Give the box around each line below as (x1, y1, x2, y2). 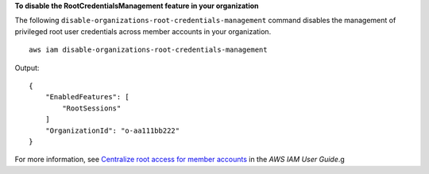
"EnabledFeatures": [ (44, 92, 130, 102)
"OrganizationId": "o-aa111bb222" (44, 126, 180, 135)
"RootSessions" (62, 103, 122, 113)
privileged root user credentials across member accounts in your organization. (14, 26, 272, 36)
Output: (14, 63, 40, 72)
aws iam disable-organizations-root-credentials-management (29, 45, 268, 55)
